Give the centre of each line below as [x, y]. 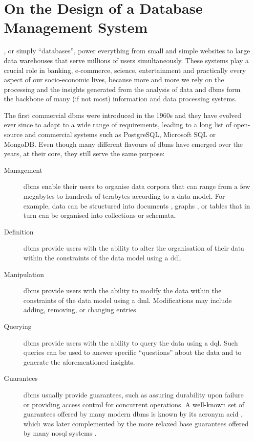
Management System [76, 27]
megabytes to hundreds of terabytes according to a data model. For [124, 196]
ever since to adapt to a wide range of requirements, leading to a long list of [118, 125]
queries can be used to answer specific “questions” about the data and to [133, 352]
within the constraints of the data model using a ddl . [103, 257]
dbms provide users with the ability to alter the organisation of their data [134, 248]
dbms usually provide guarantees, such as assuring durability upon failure [134, 394]
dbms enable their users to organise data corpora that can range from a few [137, 186]
